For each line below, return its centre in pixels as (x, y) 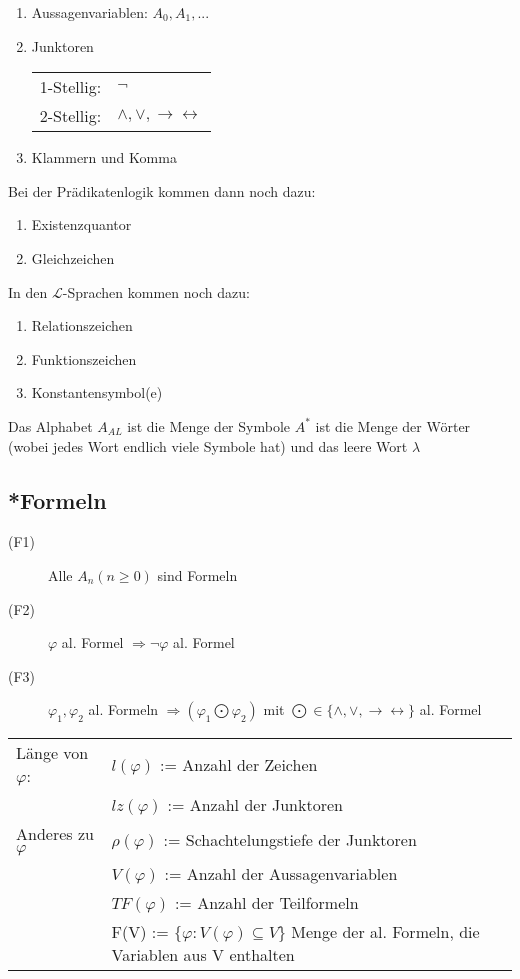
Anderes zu (55, 834)
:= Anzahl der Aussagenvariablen (281, 874)
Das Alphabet (50, 425)
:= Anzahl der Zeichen (239, 764)
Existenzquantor (81, 224)
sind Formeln (197, 574)
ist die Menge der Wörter (393, 425)
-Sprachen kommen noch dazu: (156, 291)
